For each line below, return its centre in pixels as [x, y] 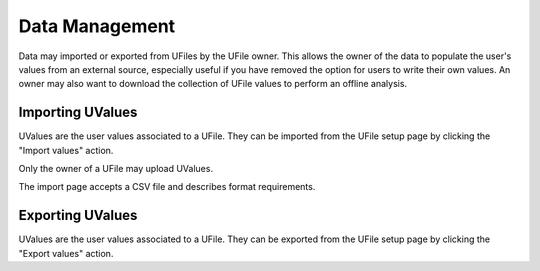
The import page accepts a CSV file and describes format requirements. [167, 187]
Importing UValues [78, 112]
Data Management [97, 26]
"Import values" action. [66, 150]
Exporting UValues [78, 215]
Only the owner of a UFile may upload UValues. [116, 169]
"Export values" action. [66, 253]
